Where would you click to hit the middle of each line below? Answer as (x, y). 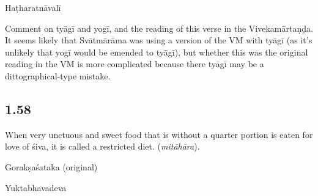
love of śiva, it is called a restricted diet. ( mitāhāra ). (102, 146)
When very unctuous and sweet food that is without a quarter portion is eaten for (159, 134)
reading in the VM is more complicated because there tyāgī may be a (135, 64)
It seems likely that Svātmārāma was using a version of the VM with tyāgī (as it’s (159, 40)
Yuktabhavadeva (36, 187)
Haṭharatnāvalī (33, 7)
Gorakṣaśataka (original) (51, 166)
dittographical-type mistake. (58, 75)
